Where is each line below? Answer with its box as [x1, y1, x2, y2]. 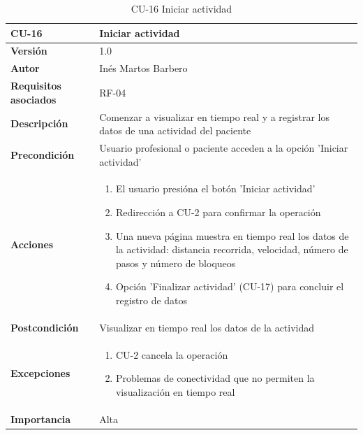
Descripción [10, 116, 68, 131]
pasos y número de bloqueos [115, 255, 236, 270]
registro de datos [115, 293, 188, 307]
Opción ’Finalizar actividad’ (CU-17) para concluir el [115, 279, 344, 294]
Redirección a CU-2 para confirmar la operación [115, 205, 321, 220]
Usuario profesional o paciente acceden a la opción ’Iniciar [99, 141, 348, 155]
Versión [10, 43, 47, 58]
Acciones [10, 237, 54, 252]
